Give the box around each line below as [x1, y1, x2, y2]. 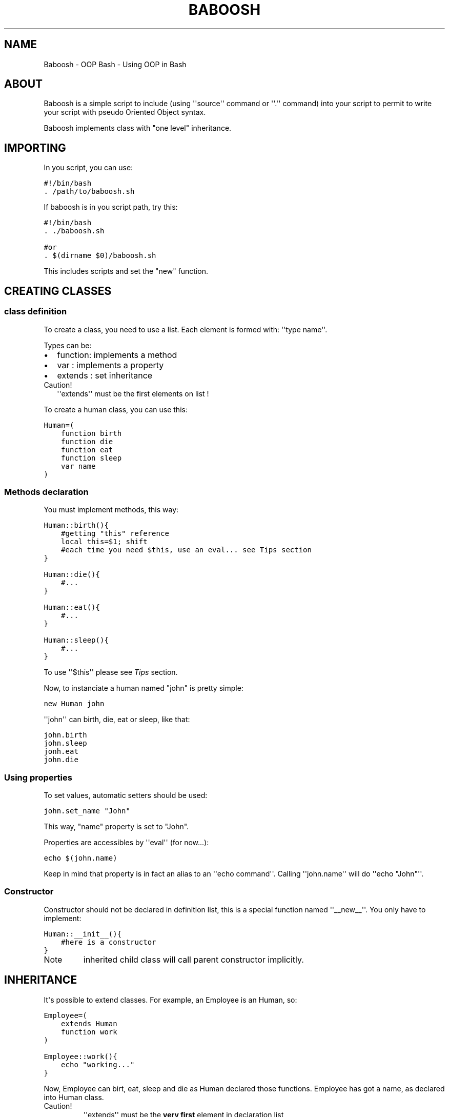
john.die [44, 755, 78, 764]
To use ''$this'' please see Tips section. [44, 668, 178, 677]
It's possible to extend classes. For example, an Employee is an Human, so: [44, 995, 297, 1004]
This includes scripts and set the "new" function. [44, 267, 209, 276]
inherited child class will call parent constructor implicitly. [83, 954, 304, 965]
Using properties [4, 772, 72, 783]
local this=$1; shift [61, 537, 148, 546]
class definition [4, 306, 67, 317]
